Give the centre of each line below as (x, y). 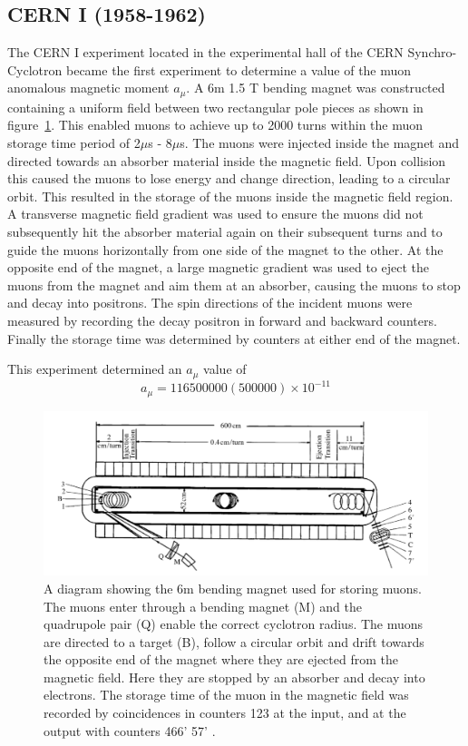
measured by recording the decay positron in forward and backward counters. (222, 320)
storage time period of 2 (74, 143)
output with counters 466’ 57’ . (130, 730)
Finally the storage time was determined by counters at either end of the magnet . (234, 338)
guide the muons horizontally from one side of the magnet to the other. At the (225, 249)
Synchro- (432, 52)
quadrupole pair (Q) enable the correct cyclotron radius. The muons (234, 624)
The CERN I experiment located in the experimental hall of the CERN (205, 52)
